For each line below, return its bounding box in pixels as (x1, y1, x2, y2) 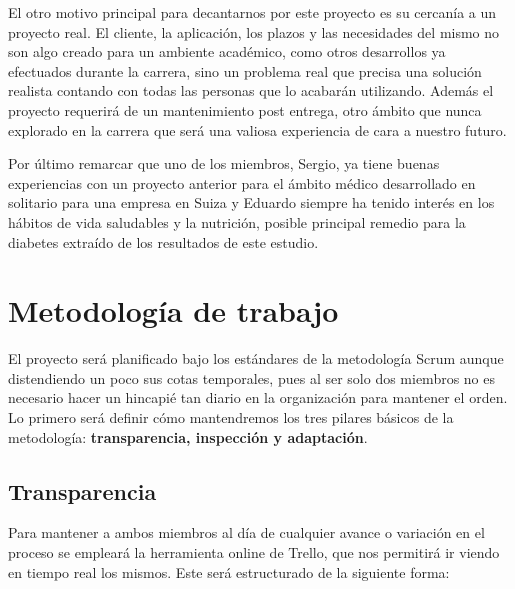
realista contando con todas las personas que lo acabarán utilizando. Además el (8, 80, 494, 101)
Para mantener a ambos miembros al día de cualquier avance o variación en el (8, 522, 485, 543)
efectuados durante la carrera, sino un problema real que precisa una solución (8, 60, 482, 81)
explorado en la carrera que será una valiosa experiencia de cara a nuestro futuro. (8, 119, 507, 140)
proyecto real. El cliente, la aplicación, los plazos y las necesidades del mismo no (8, 21, 500, 42)
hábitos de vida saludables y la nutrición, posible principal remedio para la (8, 211, 466, 232)
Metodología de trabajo (8, 290, 339, 331)
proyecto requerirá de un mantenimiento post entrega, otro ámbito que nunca (8, 99, 482, 120)
